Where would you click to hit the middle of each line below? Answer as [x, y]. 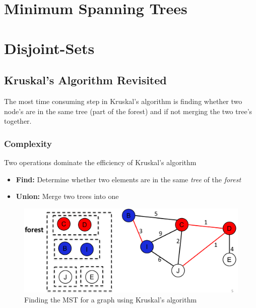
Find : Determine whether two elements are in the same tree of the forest [129, 179]
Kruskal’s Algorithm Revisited [85, 80]
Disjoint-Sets [49, 48]
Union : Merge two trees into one [67, 196]
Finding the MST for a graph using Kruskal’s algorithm [111, 300]
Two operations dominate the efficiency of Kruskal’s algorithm [100, 162]
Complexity [28, 143]
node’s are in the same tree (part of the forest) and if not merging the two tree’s [128, 111]
